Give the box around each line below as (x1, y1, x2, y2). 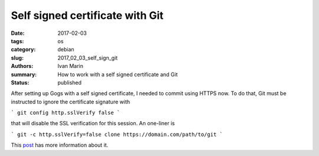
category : (11, 46, 36, 53)
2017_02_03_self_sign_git (57, 54, 118, 61)
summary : (11, 71, 37, 78)
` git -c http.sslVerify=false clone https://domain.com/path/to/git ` (11, 131, 223, 138)
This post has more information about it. (11, 142, 109, 149)
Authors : (11, 63, 34, 70)
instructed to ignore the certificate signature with (11, 98, 130, 105)
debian (57, 46, 74, 53)
